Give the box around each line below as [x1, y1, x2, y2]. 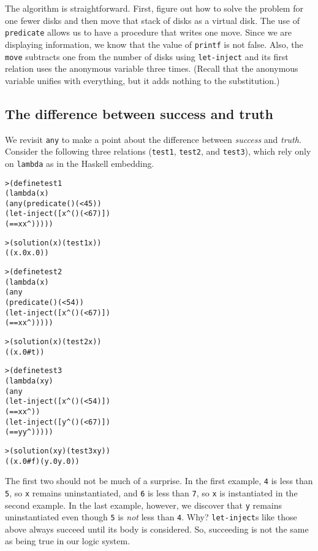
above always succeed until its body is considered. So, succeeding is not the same [5, 522, 309, 535]
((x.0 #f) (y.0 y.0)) [5, 457, 80, 466]
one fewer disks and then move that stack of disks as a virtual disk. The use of [5, 13, 300, 26]
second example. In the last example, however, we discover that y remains [5, 498, 282, 511]
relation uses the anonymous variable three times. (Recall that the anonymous [5, 62, 298, 75]
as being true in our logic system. [5, 534, 131, 547]
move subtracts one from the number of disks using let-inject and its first [5, 50, 289, 63]
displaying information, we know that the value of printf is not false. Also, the [5, 37, 303, 50]
